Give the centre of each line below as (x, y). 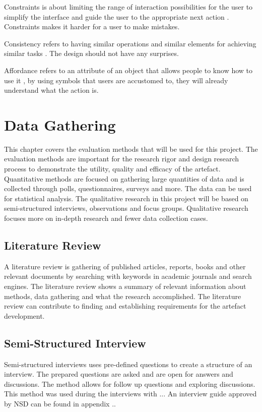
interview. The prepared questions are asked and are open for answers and (119, 374)
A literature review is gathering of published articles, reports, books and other (125, 266)
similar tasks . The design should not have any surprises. (91, 53)
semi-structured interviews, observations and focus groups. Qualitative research (126, 208)
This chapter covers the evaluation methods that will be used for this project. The (131, 149)
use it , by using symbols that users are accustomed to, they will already (116, 80)
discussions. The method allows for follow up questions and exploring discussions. (130, 384)
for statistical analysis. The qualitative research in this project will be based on (126, 198)
